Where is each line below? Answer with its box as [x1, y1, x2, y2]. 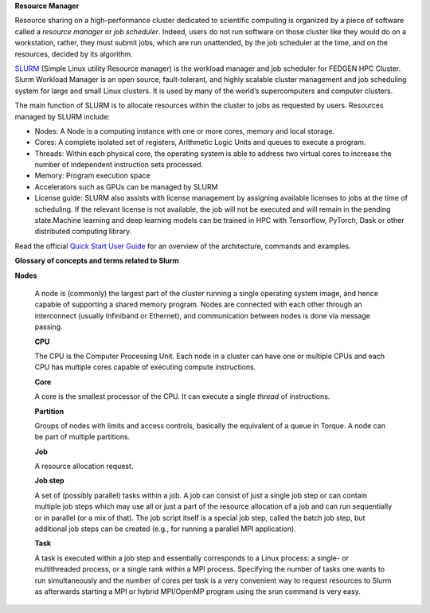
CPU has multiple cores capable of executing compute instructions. [34, 362, 256, 372]
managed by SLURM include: [14, 111, 111, 121]
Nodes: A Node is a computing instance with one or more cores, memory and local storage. [34, 126, 334, 135]
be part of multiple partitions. [34, 432, 131, 442]
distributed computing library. [34, 227, 132, 236]
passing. [34, 322, 63, 332]
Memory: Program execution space [34, 171, 150, 181]
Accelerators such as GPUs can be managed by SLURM [34, 182, 218, 191]
